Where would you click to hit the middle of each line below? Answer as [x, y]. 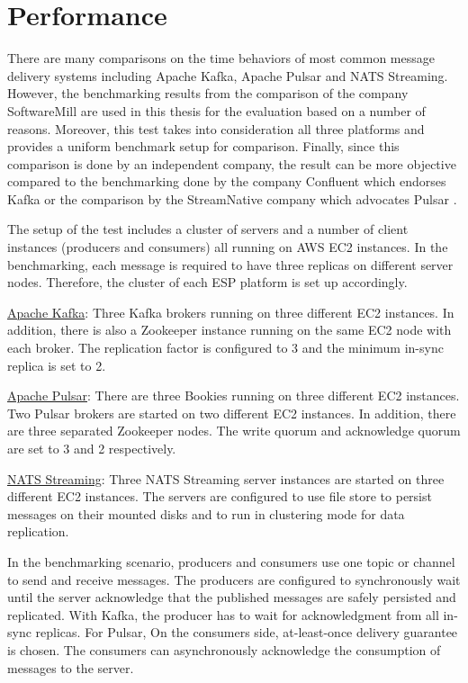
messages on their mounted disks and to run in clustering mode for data [206, 513]
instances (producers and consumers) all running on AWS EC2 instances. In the [228, 247]
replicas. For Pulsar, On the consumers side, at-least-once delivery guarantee [247, 632]
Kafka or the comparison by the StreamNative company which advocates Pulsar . [232, 198]
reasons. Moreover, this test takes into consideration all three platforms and [216, 128]
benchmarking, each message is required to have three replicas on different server [230, 264]
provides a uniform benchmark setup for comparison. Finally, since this [203, 146]
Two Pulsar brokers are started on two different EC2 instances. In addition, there [232, 413]
